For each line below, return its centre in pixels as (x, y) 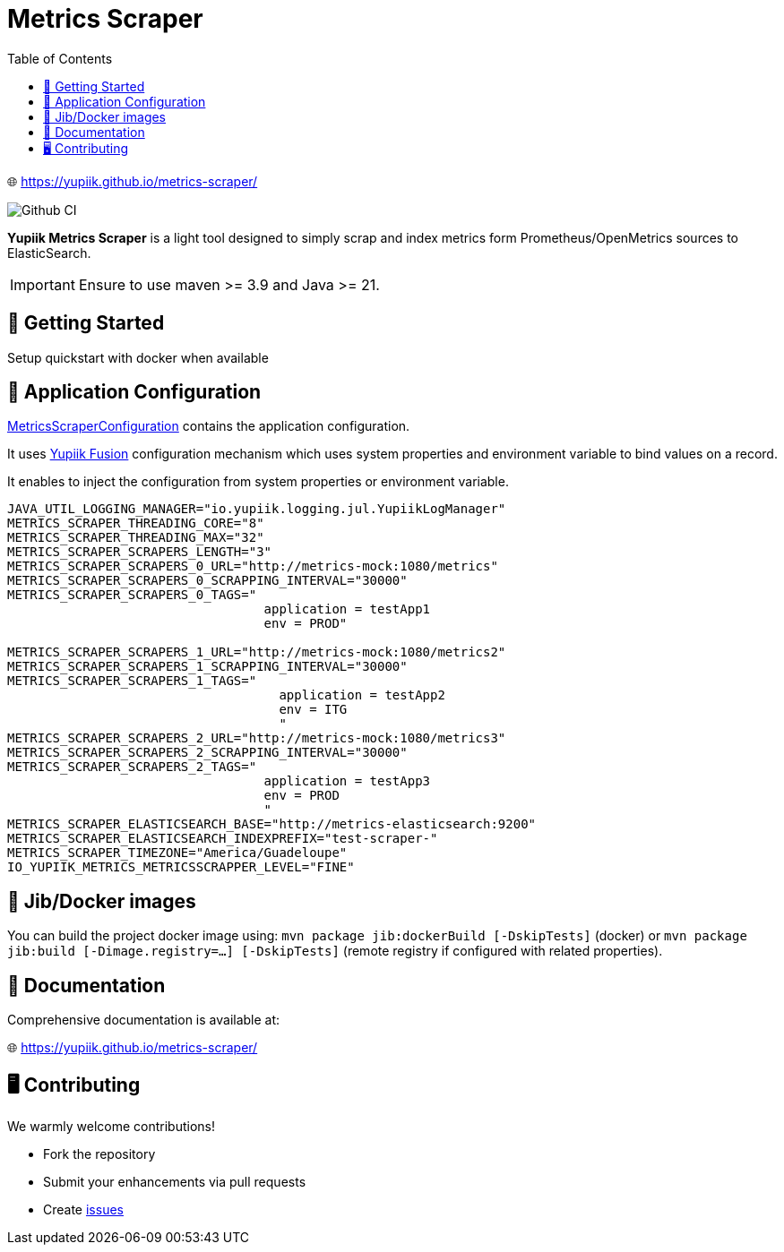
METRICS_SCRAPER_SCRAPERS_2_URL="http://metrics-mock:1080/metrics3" (257, 738)
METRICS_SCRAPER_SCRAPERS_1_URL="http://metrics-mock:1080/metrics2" (257, 652)
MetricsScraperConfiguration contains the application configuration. (209, 426)
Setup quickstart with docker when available (138, 357)
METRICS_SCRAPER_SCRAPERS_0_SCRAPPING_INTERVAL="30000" (207, 581)
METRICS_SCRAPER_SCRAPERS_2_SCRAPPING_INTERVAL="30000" (207, 753)
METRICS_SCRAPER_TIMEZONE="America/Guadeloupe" (177, 853)
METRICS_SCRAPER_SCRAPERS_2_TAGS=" (132, 767)
